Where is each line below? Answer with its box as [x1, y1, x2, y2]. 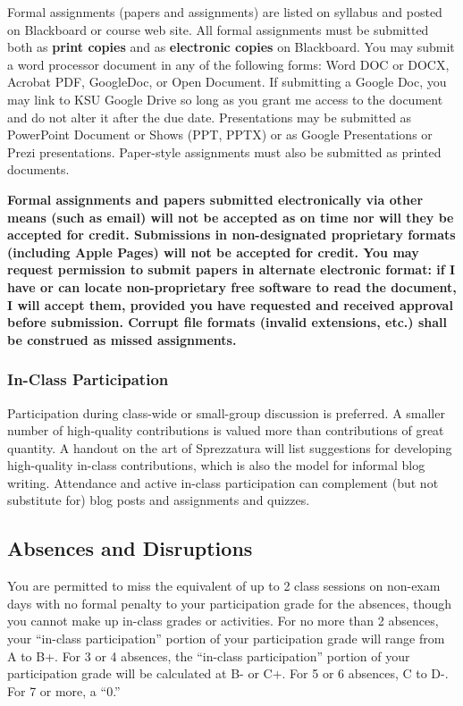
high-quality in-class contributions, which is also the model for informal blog [7, 456, 425, 475]
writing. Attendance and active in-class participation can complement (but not [7, 473, 439, 492]
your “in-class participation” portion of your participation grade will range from [7, 629, 445, 648]
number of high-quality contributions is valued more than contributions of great [7, 421, 444, 440]
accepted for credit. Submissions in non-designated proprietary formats [7, 225, 456, 244]
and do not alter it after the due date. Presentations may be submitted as [7, 107, 412, 126]
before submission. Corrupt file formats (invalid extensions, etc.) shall [7, 313, 447, 332]
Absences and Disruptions [7, 534, 253, 562]
